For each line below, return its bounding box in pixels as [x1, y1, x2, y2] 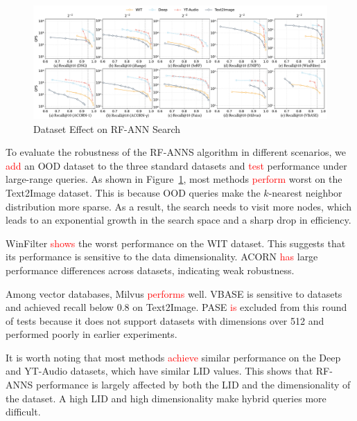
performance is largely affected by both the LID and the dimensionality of [35, 377, 351, 392]
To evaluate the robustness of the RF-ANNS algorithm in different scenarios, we [6, 145, 346, 159]
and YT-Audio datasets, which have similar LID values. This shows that [6, 364, 313, 378]
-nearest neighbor [268, 185, 342, 199]
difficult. [6, 404, 41, 419]
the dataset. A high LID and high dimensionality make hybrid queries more [6, 391, 326, 405]
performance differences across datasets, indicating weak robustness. [6, 262, 295, 277]
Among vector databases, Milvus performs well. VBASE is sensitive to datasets [6, 286, 342, 301]
